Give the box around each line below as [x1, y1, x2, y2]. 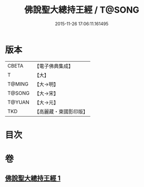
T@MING [7, 81, 29, 87]
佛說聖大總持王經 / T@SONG [24, 4, 140, 16]
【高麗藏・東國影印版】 [34, 108, 89, 115]
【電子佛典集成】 [34, 63, 74, 69]
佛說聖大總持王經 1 [5, 174, 61, 183]
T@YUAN [7, 99, 30, 105]
